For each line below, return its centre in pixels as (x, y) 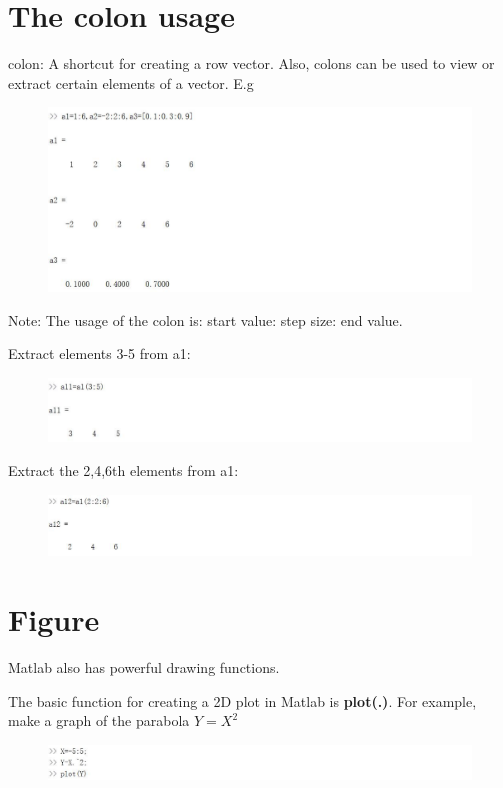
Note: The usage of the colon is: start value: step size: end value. (205, 319)
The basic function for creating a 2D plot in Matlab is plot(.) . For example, (242, 700)
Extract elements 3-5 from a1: (99, 353)
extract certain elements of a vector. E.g (131, 82)
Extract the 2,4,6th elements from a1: (123, 469)
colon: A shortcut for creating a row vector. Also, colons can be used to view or (251, 63)
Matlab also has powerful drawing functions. (144, 666)
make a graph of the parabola (99, 720)
